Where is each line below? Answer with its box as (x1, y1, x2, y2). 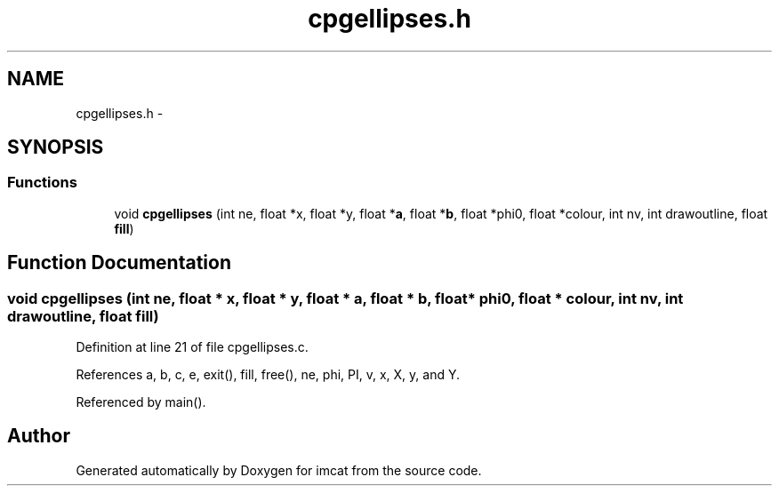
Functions (7, 173, 77, 192)
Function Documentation (7, 251, 231, 274)
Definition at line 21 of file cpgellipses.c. (76, 339, 309, 355)
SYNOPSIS (7, 136, 104, 159)
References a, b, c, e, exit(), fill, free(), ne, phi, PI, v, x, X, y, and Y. (76, 367, 460, 383)
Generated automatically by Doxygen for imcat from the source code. (76, 462, 482, 478)
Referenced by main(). (76, 394, 206, 410)
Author (7, 425, 70, 448)
